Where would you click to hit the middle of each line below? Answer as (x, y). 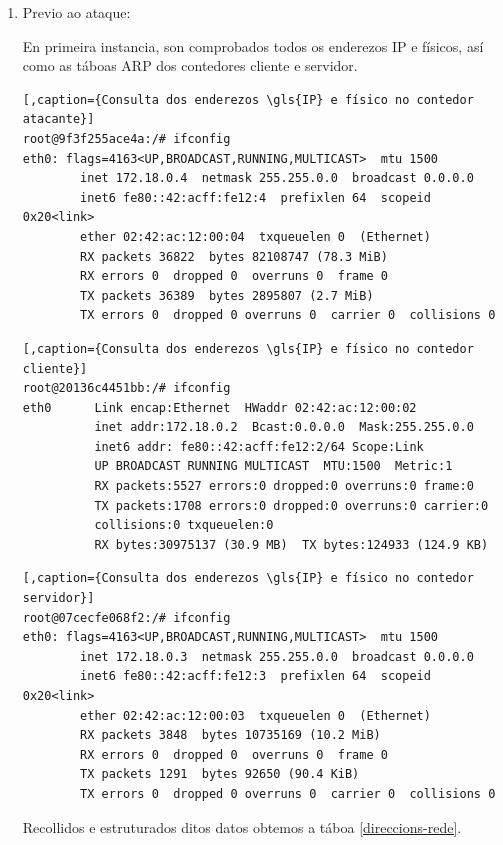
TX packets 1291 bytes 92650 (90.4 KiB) (220, 774)
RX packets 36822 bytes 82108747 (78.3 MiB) (234, 256)
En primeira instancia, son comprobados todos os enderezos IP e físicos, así (253, 45)
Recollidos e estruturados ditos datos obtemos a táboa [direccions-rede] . (242, 826)
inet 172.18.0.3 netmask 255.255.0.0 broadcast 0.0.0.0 (277, 656)
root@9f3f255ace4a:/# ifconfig (126, 138)
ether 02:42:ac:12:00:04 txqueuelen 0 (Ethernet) (255, 236)
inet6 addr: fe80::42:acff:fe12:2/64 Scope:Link (259, 446)
